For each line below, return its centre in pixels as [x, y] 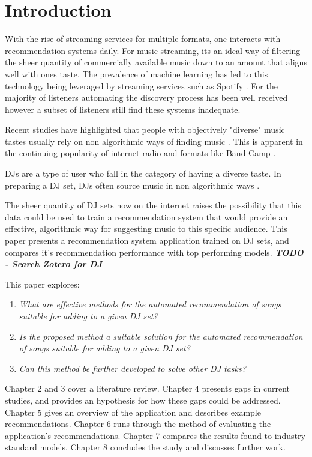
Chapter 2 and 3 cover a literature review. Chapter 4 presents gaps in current [148, 388]
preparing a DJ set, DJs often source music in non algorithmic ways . [132, 185]
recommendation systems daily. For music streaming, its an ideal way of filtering [153, 50]
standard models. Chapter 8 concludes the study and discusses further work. [145, 447]
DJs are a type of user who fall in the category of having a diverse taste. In [143, 173]
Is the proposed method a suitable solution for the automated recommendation [161, 336]
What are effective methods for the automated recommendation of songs [150, 304]
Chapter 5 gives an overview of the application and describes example [133, 412]
